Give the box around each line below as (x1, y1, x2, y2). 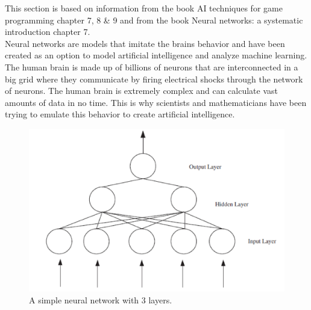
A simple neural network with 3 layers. (29, 294, 172, 306)
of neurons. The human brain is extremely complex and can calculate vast (5, 84, 278, 97)
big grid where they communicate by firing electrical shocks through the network (5, 72, 303, 85)
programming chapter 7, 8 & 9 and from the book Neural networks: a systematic (5, 13, 303, 26)
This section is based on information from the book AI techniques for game (5, 2, 283, 14)
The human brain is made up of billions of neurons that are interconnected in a (5, 60, 298, 73)
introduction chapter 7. (5, 25, 90, 38)
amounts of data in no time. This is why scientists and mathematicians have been (5, 96, 307, 108)
